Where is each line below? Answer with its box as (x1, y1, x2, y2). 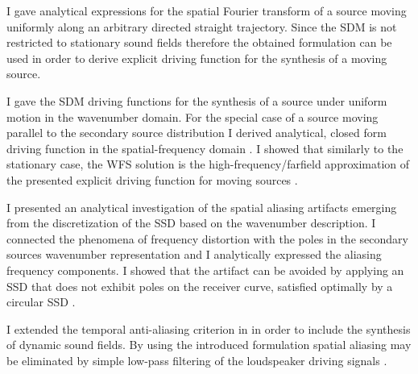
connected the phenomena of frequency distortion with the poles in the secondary (6, 230, 408, 247)
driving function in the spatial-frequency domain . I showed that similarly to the (6, 139, 404, 156)
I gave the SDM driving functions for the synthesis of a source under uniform (6, 92, 387, 109)
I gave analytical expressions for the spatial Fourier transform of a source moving (6, 2, 407, 19)
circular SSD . (6, 293, 76, 310)
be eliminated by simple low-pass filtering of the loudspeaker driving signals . (6, 351, 387, 368)
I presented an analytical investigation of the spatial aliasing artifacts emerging (6, 198, 397, 215)
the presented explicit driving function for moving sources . (6, 171, 298, 188)
